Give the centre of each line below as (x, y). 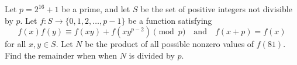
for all (15, 44)
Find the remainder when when (61, 55)
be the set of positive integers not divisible (216, 9)
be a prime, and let (96, 9)
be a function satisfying (170, 20)
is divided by (152, 55)
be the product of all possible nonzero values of (170, 44)
